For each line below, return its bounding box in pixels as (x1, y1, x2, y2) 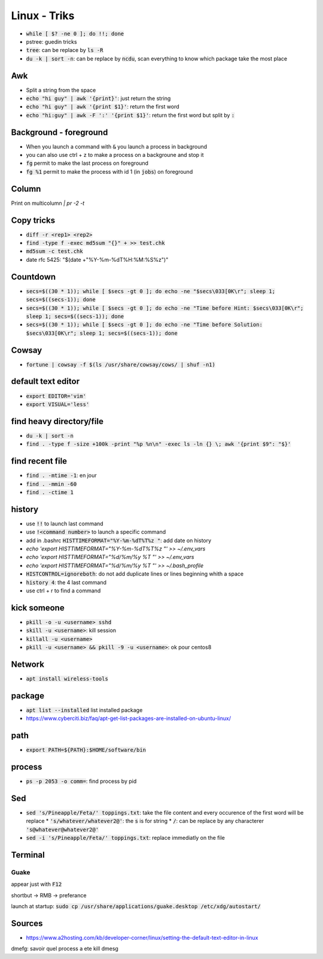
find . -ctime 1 (26, 489, 74, 495)
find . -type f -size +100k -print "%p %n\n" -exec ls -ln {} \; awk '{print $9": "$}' (26, 441, 291, 447)
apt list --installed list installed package (26, 706, 143, 713)
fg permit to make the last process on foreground (26, 159, 149, 167)
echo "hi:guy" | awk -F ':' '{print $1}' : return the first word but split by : (26, 111, 235, 119)
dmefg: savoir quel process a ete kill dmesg (11, 945, 119, 952)
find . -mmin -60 (26, 480, 77, 488)
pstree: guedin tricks (26, 38, 77, 45)
